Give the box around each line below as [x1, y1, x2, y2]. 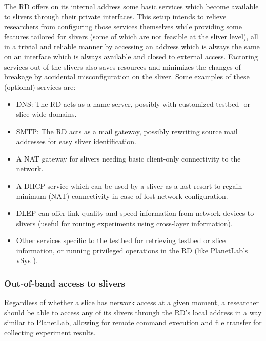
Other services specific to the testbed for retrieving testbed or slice [16, 235, 226, 246]
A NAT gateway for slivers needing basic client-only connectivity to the [16, 153, 241, 164]
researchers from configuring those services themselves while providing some [4, 21, 242, 32]
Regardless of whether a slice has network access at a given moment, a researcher [4, 297, 259, 308]
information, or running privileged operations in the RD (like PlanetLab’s [16, 245, 248, 255]
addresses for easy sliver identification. [16, 136, 137, 147]
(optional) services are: [4, 81, 76, 92]
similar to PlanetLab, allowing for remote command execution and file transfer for [4, 317, 262, 328]
